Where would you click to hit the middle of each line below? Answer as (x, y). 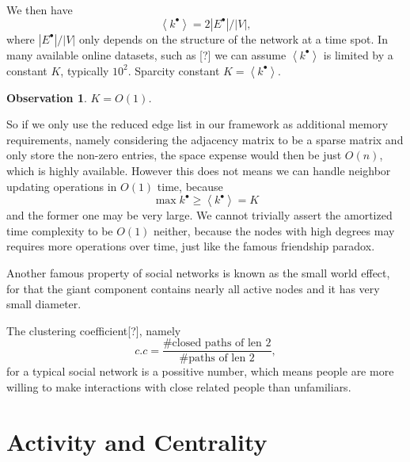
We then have (40, 10)
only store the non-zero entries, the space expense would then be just (174, 155)
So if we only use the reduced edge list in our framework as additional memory (197, 124)
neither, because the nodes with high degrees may (274, 230)
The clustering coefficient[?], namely (94, 330)
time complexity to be (60, 230)
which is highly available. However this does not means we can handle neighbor (199, 170)
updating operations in (62, 186)
